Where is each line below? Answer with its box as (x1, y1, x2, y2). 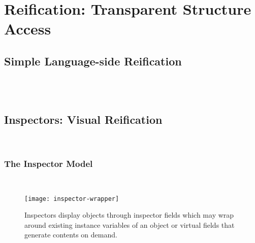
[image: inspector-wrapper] (24, 195, 119, 202)
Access (4, 18, 51, 39)
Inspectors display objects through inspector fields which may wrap (24, 210, 234, 220)
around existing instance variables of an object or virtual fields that (24, 219, 235, 230)
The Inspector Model (4, 157, 93, 169)
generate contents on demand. (24, 229, 117, 240)
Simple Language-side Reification (4, 53, 182, 68)
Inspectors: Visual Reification (4, 112, 163, 127)
